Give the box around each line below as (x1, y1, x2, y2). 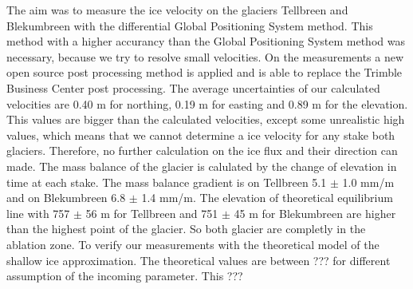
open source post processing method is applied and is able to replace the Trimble (6, 64, 403, 81)
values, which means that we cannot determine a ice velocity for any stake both (6, 126, 395, 143)
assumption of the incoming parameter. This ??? (6, 267, 243, 284)
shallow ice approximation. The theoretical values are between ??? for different (6, 251, 391, 268)
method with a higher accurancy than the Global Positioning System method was (6, 33, 405, 49)
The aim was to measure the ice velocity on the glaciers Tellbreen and (6, 2, 348, 18)
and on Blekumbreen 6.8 (6, 189, 126, 206)
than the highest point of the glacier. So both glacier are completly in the (6, 220, 366, 237)
